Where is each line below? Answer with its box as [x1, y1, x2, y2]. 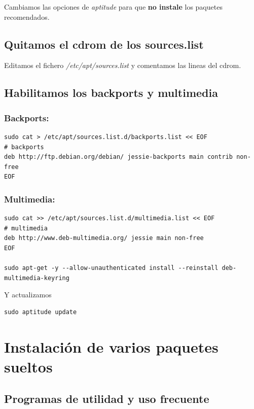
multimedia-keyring [4, 274, 69, 282]
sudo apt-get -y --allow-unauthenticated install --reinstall [4, 264, 219, 272]
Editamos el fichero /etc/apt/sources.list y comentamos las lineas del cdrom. [4, 60, 241, 71]
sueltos [4, 356, 53, 377]
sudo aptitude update [4, 308, 77, 316]
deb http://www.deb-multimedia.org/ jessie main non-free [4, 234, 204, 242]
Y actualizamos [4, 289, 52, 300]
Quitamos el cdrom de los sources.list [4, 36, 204, 52]
